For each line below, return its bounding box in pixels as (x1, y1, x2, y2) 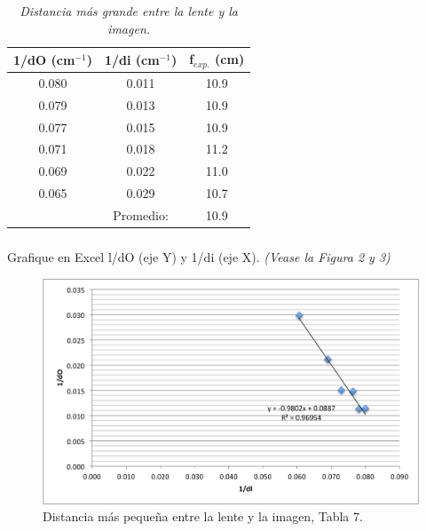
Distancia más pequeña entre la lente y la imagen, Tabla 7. (43, 507, 363, 526)
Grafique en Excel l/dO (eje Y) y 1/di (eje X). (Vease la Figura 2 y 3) (7, 247, 390, 265)
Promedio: (113, 205, 169, 224)
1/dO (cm (13, 50, 75, 68)
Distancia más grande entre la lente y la (20, 2, 238, 20)
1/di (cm (104, 50, 160, 68)
